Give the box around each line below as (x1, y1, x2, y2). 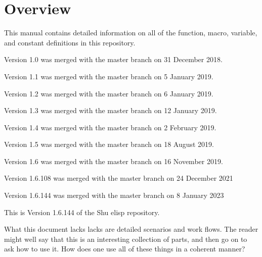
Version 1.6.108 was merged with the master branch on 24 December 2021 (4, 173, 233, 183)
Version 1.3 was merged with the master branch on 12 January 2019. (4, 105, 217, 116)
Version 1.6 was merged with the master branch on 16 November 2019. (4, 156, 223, 166)
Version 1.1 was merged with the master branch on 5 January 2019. (4, 71, 213, 81)
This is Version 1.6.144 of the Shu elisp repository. (4, 207, 160, 217)
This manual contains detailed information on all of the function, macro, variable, (4, 27, 257, 38)
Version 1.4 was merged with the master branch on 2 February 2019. (4, 122, 216, 132)
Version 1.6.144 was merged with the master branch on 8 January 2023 (4, 190, 224, 200)
